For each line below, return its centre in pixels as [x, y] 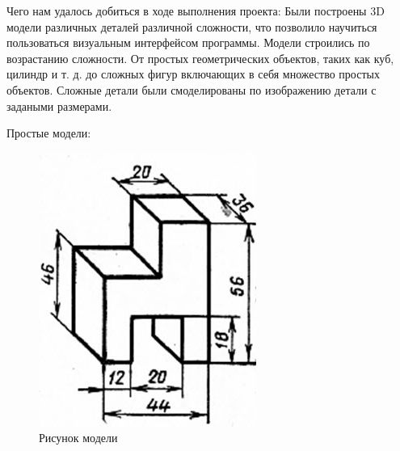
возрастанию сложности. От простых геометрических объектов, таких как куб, [200, 58]
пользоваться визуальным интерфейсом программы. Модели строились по [188, 42]
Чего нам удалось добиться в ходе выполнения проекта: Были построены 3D [196, 11]
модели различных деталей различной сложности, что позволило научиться [192, 26]
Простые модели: [49, 133]
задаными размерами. [59, 105]
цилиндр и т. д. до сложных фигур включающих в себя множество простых [193, 74]
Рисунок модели [78, 438]
